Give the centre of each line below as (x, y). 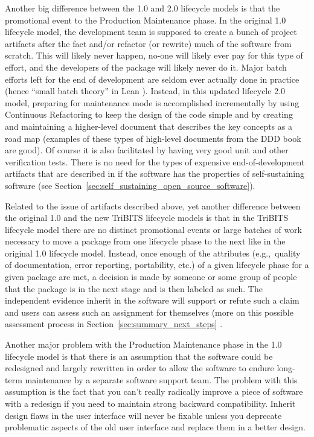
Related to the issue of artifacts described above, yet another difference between (153, 206)
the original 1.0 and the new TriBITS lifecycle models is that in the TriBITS (147, 218)
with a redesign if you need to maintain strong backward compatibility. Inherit (150, 403)
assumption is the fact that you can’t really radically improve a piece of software (154, 391)
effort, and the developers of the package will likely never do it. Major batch (146, 67)
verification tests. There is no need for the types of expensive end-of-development (155, 161)
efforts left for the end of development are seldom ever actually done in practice (152, 79)
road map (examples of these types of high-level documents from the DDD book (153, 138)
